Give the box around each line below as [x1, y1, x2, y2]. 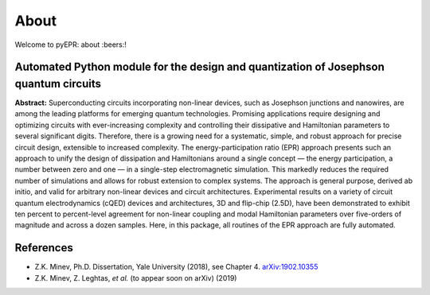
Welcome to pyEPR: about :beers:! [14, 40, 127, 49]
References [14, 241, 73, 254]
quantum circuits [14, 76, 101, 91]
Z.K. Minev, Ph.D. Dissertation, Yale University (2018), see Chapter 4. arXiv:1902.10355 [34, 262, 319, 272]
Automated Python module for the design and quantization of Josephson [14, 60, 385, 74]
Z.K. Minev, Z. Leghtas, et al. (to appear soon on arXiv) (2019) [34, 273, 237, 282]
